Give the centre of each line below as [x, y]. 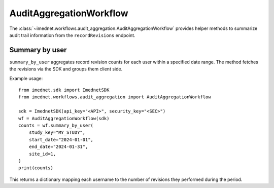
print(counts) [36, 168]
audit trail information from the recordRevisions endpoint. [72, 35]
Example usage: [26, 78]
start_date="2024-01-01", [61, 140]
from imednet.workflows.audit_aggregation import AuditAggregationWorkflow [115, 97]
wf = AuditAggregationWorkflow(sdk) [64, 118]
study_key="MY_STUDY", [57, 133]
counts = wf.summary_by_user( [56, 125]
